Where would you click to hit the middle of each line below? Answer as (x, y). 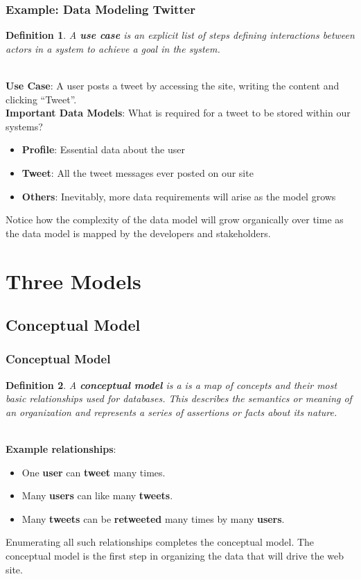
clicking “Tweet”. (41, 99)
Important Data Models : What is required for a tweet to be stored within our (178, 113)
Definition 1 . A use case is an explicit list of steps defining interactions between (180, 35)
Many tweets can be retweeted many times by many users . (153, 518)
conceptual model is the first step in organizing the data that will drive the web (175, 556)
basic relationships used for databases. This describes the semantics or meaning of (179, 398)
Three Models (73, 280)
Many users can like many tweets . (97, 495)
